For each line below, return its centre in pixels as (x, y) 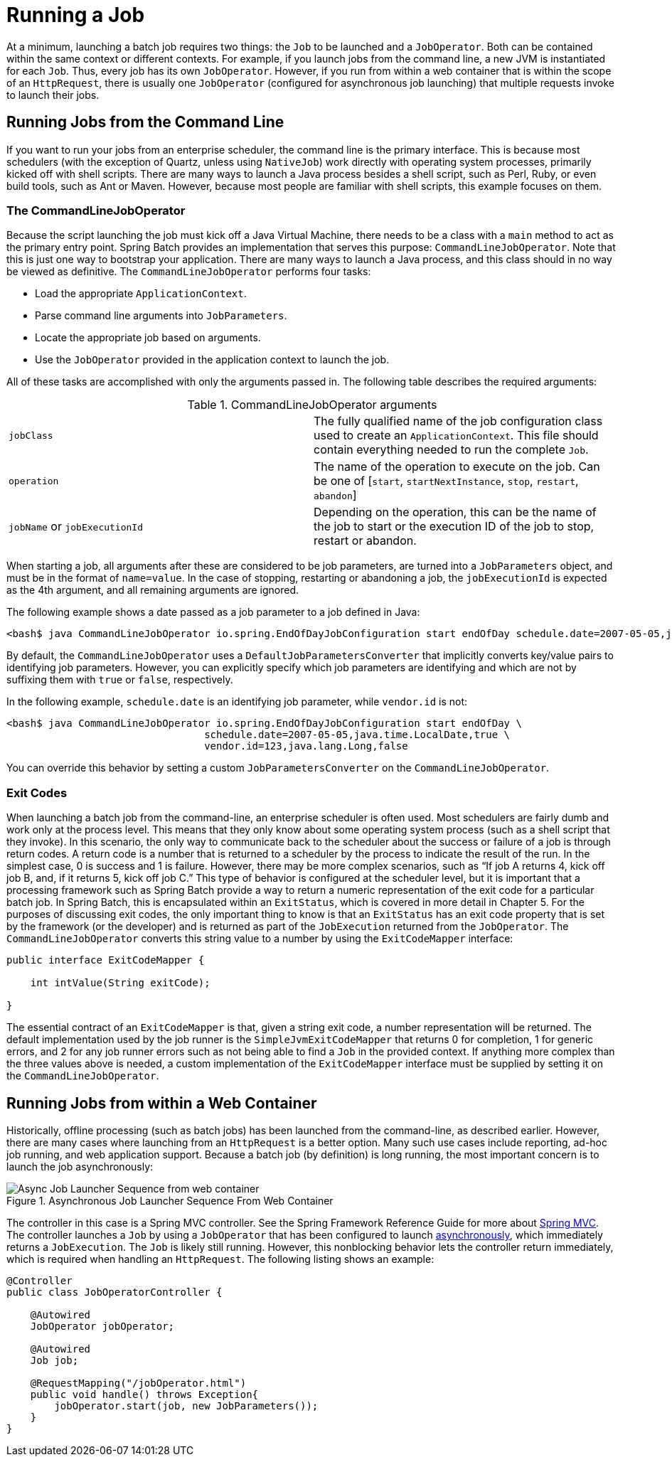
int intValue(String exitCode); (120, 983)
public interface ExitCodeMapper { (106, 960)
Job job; (54, 1360)
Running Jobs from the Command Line (145, 122)
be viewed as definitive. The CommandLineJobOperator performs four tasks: (189, 272)
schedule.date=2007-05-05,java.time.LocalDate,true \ (357, 735)
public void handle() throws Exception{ (144, 1394)
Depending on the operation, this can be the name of (455, 512)
